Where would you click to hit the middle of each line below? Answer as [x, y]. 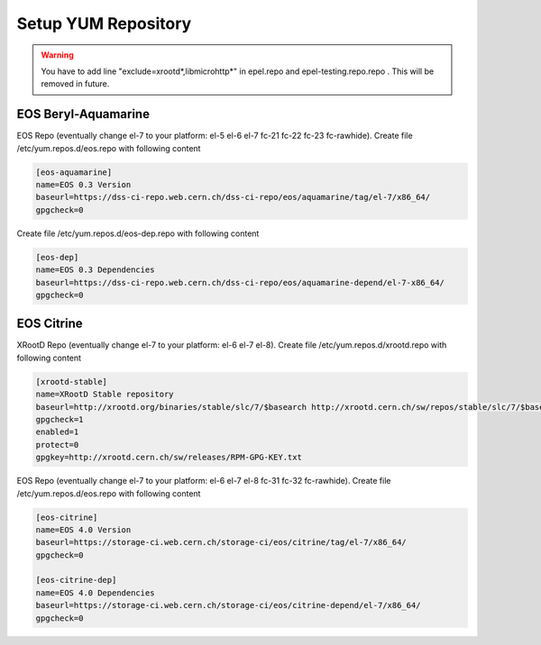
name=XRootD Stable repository [105, 395]
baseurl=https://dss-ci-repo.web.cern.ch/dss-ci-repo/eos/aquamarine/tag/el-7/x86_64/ [233, 197]
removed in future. [75, 84]
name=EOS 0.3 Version [83, 185]
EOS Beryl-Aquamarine [83, 114]
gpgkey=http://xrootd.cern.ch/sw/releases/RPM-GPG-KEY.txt [169, 458]
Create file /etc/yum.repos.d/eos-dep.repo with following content [138, 233]
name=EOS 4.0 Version [83, 530]
